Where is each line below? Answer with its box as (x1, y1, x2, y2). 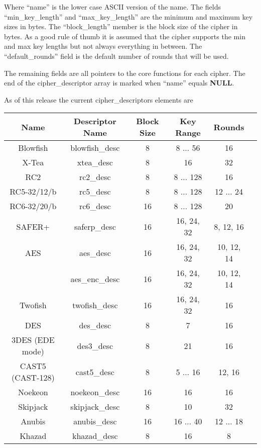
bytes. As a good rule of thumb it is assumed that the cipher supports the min (4, 31, 245, 41)
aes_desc (79, 246, 111, 258)
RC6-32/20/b (10, 200, 57, 212)
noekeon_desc (70, 386, 120, 398)
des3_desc (77, 339, 113, 351)
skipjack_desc (70, 401, 120, 413)
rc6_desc (79, 200, 111, 212)
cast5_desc (75, 366, 114, 378)
